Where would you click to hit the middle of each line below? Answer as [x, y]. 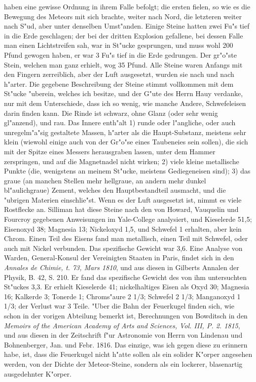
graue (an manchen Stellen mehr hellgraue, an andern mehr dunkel [105, 180]
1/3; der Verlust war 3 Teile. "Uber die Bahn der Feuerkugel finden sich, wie [119, 306]
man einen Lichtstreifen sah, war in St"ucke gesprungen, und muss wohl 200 [119, 45]
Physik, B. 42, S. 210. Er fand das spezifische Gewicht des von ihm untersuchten [125, 277]
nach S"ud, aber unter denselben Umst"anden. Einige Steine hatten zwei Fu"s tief [127, 26]
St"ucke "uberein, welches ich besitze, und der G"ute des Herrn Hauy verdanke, [124, 93]
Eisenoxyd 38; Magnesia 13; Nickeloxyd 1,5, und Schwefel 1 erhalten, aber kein [123, 228]
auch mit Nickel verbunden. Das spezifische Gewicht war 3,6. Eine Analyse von [123, 248]
